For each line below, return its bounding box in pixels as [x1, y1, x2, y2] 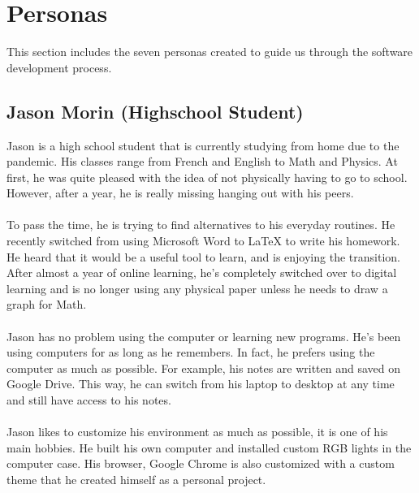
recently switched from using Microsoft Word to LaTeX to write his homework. [6, 232, 400, 249]
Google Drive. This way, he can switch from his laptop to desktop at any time [6, 375, 395, 392]
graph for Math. [6, 296, 87, 313]
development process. [6, 58, 112, 76]
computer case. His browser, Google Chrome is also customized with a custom [6, 455, 395, 472]
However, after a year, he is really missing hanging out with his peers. [6, 184, 354, 201]
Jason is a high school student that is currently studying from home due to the [6, 136, 400, 154]
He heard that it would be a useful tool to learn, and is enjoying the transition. [6, 248, 400, 265]
